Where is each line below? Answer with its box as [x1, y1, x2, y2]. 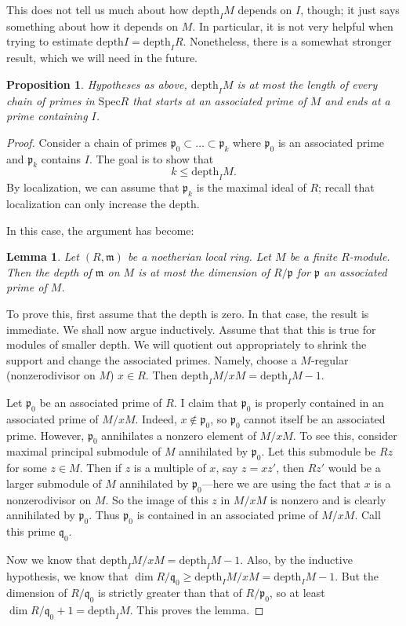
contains [41, 150, 82, 167]
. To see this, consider [292, 426, 397, 443]
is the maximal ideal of [196, 179, 306, 196]
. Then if [79, 459, 121, 476]
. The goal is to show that [89, 150, 214, 167]
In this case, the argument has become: [6, 221, 194, 238]
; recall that [318, 179, 375, 196]
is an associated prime [277, 134, 385, 150]
